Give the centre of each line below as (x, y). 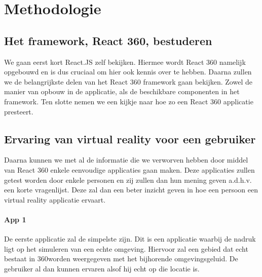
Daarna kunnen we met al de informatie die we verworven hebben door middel (126, 160)
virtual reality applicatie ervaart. (55, 199)
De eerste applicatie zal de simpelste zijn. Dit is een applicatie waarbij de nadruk (130, 239)
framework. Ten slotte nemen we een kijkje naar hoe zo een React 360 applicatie (129, 101)
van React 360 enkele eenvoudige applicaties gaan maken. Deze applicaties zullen (129, 169)
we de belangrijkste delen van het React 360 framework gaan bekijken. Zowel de (128, 81)
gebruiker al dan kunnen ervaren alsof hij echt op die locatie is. (102, 268)
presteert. (19, 111)
